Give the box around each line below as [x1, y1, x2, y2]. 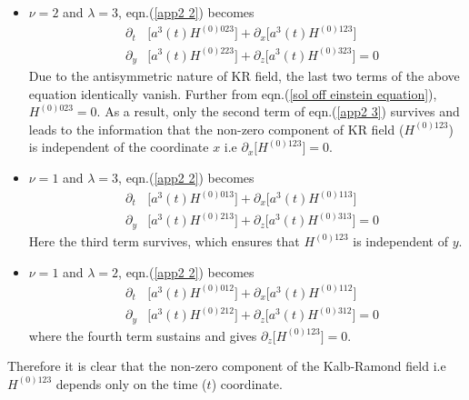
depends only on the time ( [55, 374, 207, 393]
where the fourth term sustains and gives [28, 325, 257, 345]
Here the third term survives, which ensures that [28, 231, 300, 250]
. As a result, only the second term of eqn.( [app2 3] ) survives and [96, 102, 460, 121]
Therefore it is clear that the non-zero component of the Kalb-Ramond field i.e [7, 356, 446, 375]
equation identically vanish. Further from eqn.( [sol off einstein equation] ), [28, 84, 437, 103]
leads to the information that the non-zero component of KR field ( [28, 119, 404, 138]
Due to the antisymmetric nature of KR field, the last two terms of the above [28, 65, 460, 85]
